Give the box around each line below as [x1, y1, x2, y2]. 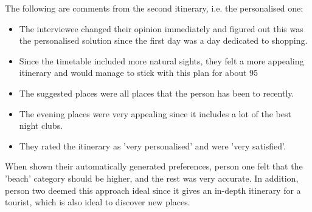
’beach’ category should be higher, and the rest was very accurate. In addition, [5, 171, 299, 184]
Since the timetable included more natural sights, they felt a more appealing [19, 54, 304, 67]
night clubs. [19, 119, 63, 132]
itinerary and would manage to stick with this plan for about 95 [19, 66, 258, 79]
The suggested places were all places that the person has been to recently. [19, 86, 294, 99]
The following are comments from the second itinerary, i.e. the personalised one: [5, 2, 303, 14]
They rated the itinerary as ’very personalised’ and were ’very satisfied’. [19, 139, 286, 152]
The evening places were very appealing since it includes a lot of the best [19, 107, 291, 120]
